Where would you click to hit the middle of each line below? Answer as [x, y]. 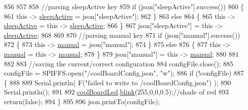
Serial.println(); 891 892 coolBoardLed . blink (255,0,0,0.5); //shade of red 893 [116, 92]
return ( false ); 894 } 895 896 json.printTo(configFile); [82, 101]
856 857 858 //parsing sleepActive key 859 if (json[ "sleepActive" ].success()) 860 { [124, 6]
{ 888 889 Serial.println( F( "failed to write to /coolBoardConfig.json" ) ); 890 [117, 82]
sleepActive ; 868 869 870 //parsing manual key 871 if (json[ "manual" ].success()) [122, 35]
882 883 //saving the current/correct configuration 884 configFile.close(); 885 [119, 63]
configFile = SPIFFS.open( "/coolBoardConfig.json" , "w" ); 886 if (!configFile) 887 [124, 73]
